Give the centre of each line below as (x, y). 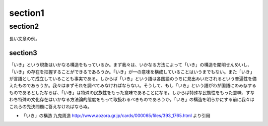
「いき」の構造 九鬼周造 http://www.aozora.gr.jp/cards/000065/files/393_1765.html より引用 (116, 116)
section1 (27, 13)
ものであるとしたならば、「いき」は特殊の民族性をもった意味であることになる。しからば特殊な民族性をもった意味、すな (132, 92)
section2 (24, 26)
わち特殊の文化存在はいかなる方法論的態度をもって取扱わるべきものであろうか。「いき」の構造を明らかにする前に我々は (132, 100)
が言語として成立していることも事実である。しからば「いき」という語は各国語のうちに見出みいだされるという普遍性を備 (133, 79)
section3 (23, 53)
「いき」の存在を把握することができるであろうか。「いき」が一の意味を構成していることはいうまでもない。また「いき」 (132, 71)
